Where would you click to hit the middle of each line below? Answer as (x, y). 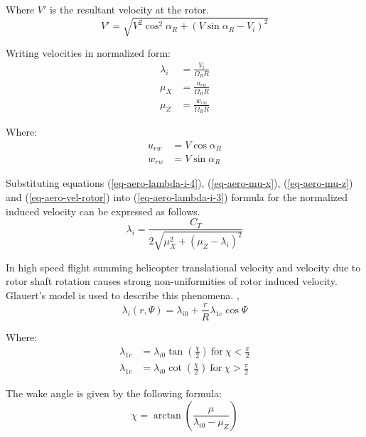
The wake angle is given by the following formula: (114, 393)
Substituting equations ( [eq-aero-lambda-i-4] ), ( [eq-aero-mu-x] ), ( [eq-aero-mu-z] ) (179, 183)
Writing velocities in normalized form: (88, 53)
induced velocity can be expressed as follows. (103, 211)
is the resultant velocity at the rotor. (129, 9)
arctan (167, 415)
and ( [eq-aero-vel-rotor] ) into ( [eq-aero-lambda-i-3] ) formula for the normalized (177, 197)
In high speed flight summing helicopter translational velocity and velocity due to (183, 267)
